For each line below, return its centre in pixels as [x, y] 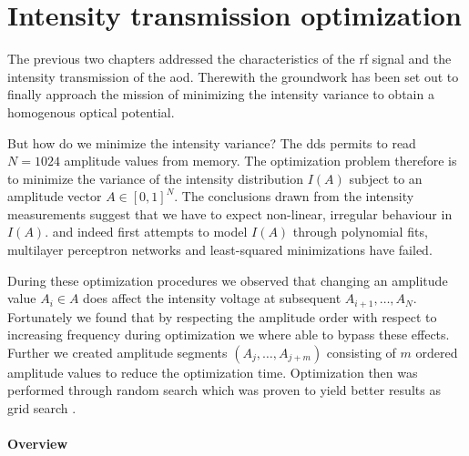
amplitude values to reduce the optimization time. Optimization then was [213, 372]
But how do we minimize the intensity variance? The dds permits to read [212, 142]
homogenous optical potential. [91, 111]
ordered [437, 352]
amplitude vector [55, 196]
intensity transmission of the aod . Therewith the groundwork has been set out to [233, 76]
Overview [38, 444]
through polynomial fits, [360, 232]
